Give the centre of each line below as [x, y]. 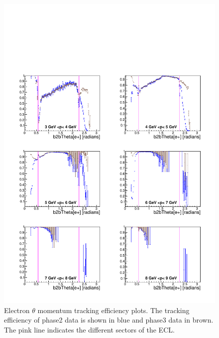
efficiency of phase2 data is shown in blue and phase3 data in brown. [109, 320]
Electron [17, 310]
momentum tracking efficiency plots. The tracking [113, 310]
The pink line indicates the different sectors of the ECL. [89, 329]
